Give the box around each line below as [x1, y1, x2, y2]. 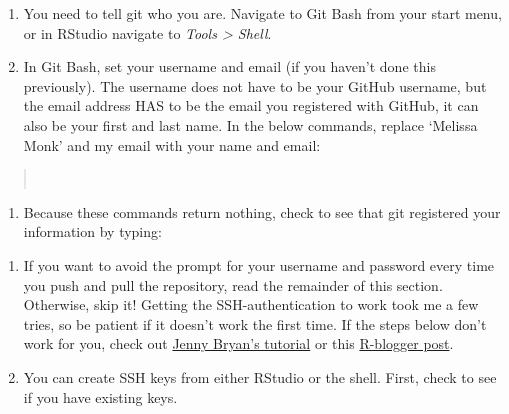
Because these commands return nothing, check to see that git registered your [23, 201, 501, 222]
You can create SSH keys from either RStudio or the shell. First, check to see [23, 366, 497, 387]
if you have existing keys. [23, 386, 178, 407]
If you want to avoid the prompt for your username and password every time [23, 254, 495, 275]
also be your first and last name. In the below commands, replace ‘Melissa [23, 114, 478, 135]
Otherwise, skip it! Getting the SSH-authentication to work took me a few [23, 294, 479, 315]
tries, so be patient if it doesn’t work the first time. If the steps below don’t [23, 313, 487, 334]
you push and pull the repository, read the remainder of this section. [23, 274, 443, 295]
